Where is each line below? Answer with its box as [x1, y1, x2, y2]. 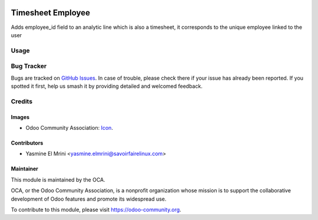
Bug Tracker [11, 62, 47, 70]
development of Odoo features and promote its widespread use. [11, 195, 167, 202]
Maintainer [11, 165, 38, 172]
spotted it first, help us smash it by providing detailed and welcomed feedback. [11, 83, 203, 90]
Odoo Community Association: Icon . [25, 124, 113, 131]
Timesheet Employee [11, 8, 91, 18]
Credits [11, 97, 32, 106]
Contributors [11, 139, 44, 146]
